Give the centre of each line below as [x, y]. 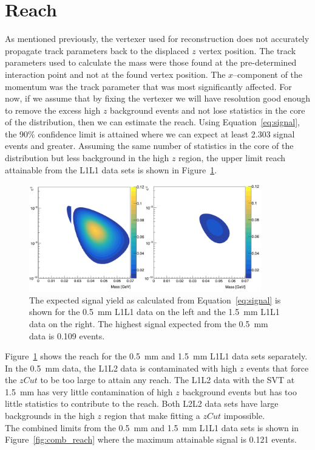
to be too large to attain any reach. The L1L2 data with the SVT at [168, 380]
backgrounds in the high [50, 416]
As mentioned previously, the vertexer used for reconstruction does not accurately [157, 39]
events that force [278, 368]
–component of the [268, 74]
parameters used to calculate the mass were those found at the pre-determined [151, 62]
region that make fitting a [152, 416]
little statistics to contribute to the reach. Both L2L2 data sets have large [142, 403]
